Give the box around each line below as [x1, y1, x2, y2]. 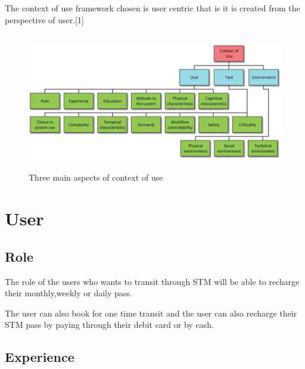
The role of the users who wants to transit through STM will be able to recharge [5, 275, 300, 287]
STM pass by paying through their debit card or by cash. [5, 318, 214, 331]
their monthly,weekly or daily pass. [5, 287, 132, 299]
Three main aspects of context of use [29, 171, 163, 184]
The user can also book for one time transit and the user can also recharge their [5, 306, 297, 319]
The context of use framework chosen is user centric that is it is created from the [5, 2, 300, 14]
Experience [5, 348, 74, 366]
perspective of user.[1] [5, 13, 84, 26]
